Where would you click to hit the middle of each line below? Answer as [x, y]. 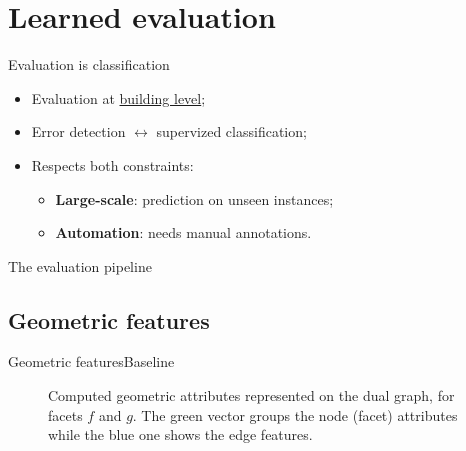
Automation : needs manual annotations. [183, 232]
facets [65, 414]
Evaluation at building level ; [118, 97]
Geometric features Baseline [91, 361]
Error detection [78, 131]
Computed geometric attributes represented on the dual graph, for [251, 395]
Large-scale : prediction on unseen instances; [194, 198]
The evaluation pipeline [80, 265]
